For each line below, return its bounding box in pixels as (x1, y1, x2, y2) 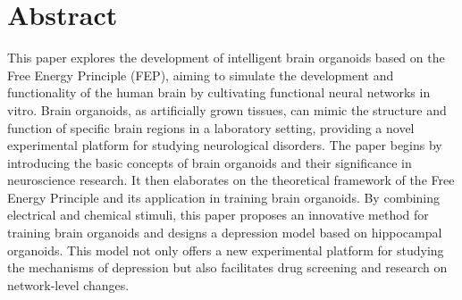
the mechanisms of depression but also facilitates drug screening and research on (7, 258, 448, 277)
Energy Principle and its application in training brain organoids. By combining (7, 187, 441, 206)
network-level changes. (7, 275, 130, 294)
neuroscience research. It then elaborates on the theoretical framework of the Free (7, 171, 455, 189)
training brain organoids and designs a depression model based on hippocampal (7, 223, 442, 242)
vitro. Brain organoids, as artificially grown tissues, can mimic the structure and (7, 100, 447, 119)
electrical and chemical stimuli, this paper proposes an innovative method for (7, 205, 429, 224)
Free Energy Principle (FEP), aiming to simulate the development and (7, 65, 394, 84)
